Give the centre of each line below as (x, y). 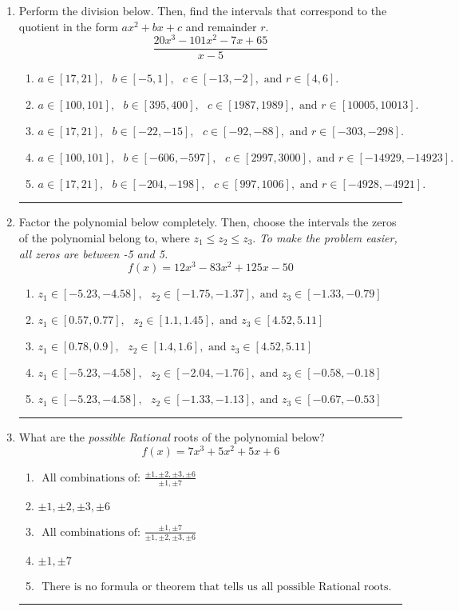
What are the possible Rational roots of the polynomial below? (172, 437)
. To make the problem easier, (325, 237)
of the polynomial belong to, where (104, 237)
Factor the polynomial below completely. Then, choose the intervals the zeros (208, 222)
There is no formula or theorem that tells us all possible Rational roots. (217, 587)
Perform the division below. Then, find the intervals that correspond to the (203, 10)
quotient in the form (68, 26)
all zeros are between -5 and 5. (93, 253)
